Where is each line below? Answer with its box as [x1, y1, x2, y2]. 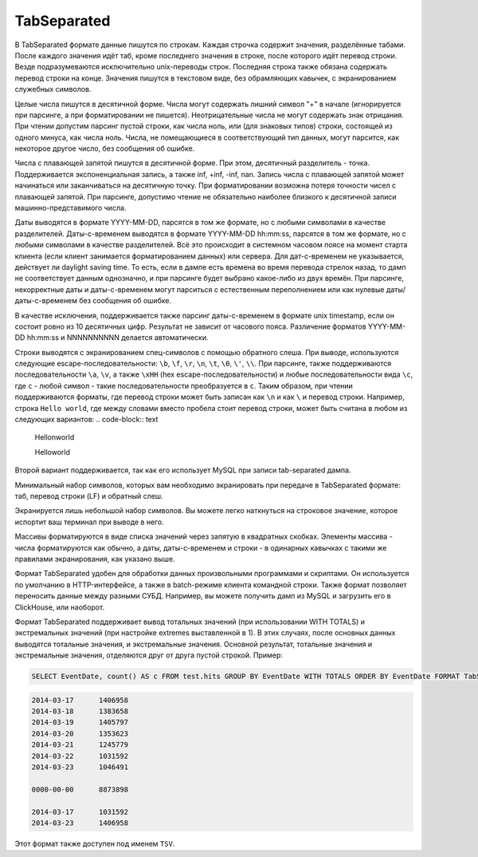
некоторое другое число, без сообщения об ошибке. [14, 144, 195, 153]
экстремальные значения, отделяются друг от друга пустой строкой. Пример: [14, 650, 283, 660]
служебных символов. [14, 85, 92, 94]
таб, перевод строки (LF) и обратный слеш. [14, 492, 163, 500]
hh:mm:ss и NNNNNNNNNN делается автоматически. [26, 333, 209, 342]
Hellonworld [34, 432, 75, 442]
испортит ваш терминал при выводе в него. [14, 517, 164, 527]
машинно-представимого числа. [14, 203, 127, 213]
